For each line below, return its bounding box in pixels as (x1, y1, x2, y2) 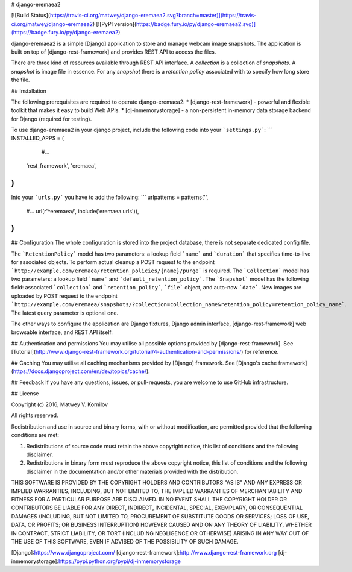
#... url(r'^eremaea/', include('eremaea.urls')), (26, 207, 139, 215)
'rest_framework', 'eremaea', (26, 162, 97, 169)
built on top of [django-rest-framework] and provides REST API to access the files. (11, 48, 216, 55)
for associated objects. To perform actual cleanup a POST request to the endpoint (11, 259, 215, 266)
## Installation (11, 87, 46, 95)
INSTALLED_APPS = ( (11, 134, 64, 142)
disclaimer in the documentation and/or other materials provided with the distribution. (26, 468, 239, 475)
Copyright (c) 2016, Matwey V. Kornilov (11, 401, 108, 408)
